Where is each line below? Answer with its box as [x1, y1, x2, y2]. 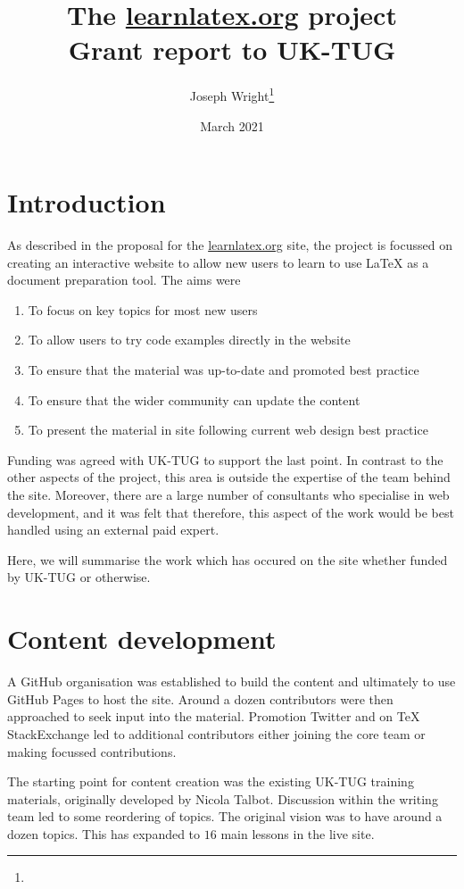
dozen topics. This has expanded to [7, 824, 201, 843]
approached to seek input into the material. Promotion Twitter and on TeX [7, 707, 420, 726]
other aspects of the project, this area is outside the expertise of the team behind [7, 468, 451, 486]
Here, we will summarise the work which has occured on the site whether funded [7, 550, 448, 569]
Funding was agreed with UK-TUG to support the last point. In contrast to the [7, 450, 443, 469]
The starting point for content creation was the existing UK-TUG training [7, 772, 414, 791]
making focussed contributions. [7, 742, 177, 760]
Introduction [7, 184, 166, 220]
